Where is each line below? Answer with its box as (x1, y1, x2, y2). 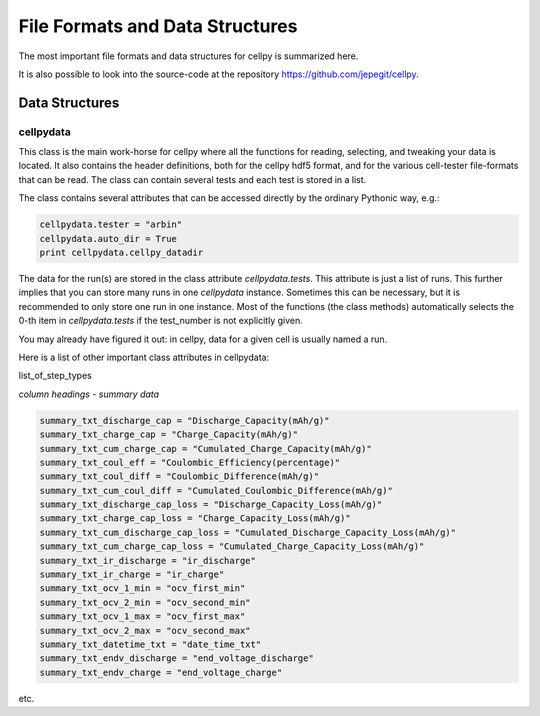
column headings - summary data (18, 388, 160, 400)
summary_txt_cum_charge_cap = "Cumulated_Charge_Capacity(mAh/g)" (39, 443, 372, 454)
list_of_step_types (18, 370, 92, 382)
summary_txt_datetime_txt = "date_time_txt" (39, 638, 262, 650)
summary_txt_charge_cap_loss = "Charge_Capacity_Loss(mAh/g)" (39, 513, 351, 524)
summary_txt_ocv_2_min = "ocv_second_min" (39, 596, 251, 608)
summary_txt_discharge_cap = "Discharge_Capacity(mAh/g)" (39, 415, 330, 426)
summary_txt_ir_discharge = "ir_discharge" (39, 555, 257, 566)
